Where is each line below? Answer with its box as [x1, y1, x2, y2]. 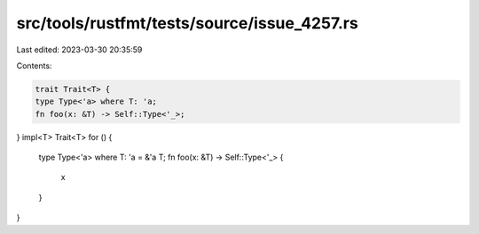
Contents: [16, 60, 52, 71]
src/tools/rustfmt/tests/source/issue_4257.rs [16, 13, 358, 33]
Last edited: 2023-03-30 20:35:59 [16, 44, 143, 55]
